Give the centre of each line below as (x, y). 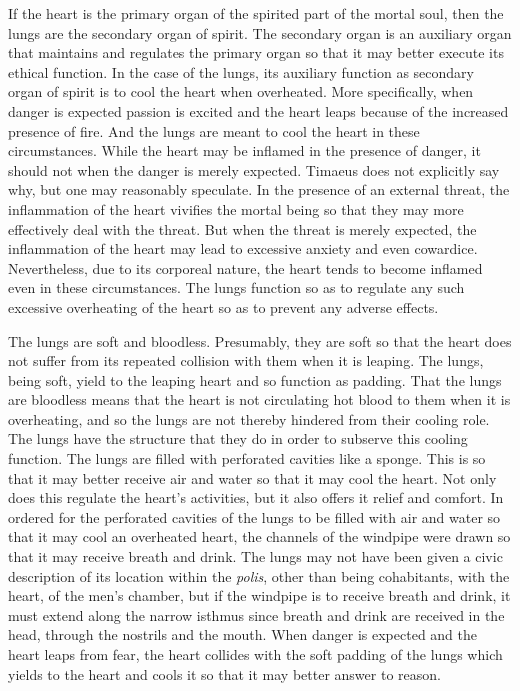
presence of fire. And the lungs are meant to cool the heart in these (214, 130)
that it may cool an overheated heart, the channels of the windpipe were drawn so (259, 536)
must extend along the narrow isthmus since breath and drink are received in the (256, 614)
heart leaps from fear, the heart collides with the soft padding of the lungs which (255, 654)
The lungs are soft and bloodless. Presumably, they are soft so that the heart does (260, 340)
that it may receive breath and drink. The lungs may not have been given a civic (255, 556)
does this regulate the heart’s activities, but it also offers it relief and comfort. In (256, 497)
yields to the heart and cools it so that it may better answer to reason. (224, 673)
